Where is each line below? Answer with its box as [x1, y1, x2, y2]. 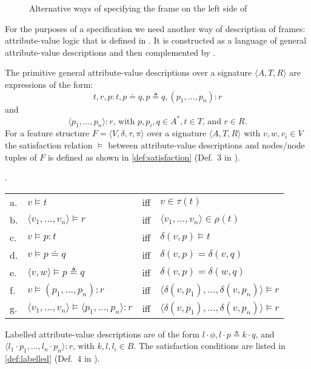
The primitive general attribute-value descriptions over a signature [5, 66, 252, 79]
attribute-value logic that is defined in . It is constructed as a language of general [5, 34, 307, 47]
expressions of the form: [5, 78, 93, 90]
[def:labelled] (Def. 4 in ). [5, 352, 100, 365]
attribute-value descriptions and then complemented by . [5, 45, 216, 58]
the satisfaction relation [5, 139, 93, 151]
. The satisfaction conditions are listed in [133, 339, 286, 352]
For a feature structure [5, 127, 90, 139]
